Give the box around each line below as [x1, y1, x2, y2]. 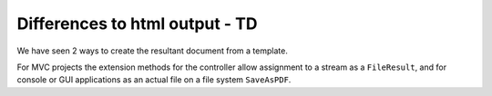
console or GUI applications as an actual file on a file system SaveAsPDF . [16, 74, 292, 85]
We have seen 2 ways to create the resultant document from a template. [16, 45, 289, 56]
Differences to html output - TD [16, 14, 259, 34]
